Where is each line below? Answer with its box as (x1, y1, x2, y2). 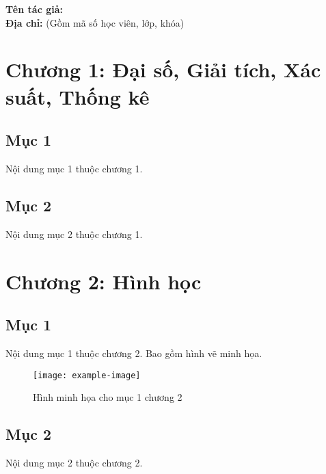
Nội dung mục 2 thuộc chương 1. (5, 226, 143, 241)
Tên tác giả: (5, 2, 63, 16)
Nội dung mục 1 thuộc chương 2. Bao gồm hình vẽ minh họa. (5, 345, 262, 360)
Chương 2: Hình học (5, 267, 202, 295)
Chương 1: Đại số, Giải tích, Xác (5, 55, 321, 83)
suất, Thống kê (5, 82, 150, 110)
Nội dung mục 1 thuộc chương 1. (5, 161, 143, 175)
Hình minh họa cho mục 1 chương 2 (33, 390, 182, 404)
